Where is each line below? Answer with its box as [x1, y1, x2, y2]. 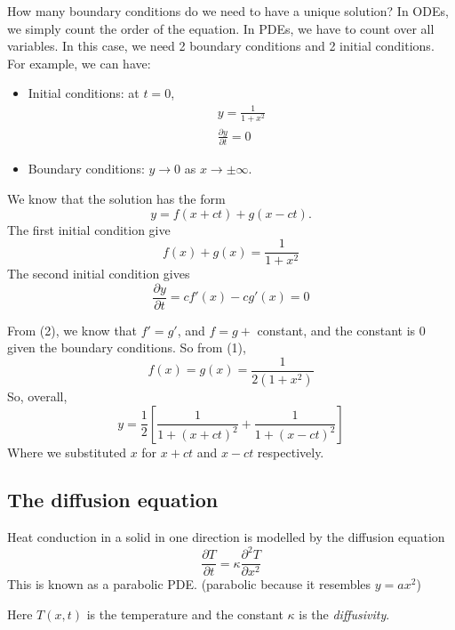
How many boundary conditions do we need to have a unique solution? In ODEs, [7, 2, 449, 20]
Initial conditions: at [28, 84, 140, 102]
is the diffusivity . [299, 605, 390, 624]
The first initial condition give [7, 220, 171, 238]
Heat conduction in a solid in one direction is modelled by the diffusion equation [7, 528, 445, 546]
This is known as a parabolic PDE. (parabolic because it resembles [7, 575, 371, 594]
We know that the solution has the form [7, 189, 226, 207]
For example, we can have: [7, 53, 151, 72]
